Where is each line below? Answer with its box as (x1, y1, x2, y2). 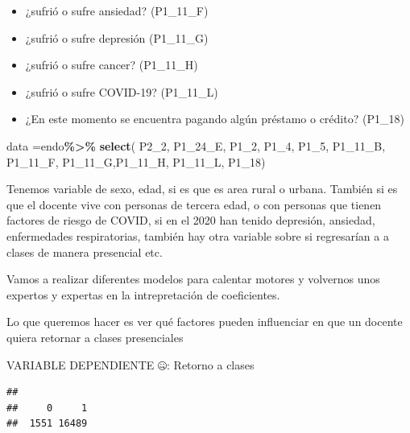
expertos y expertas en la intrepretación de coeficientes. (6, 286, 280, 303)
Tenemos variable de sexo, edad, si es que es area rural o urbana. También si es (6, 180, 398, 197)
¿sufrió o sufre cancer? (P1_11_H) (25, 56, 198, 73)
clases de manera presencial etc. (6, 243, 163, 260)
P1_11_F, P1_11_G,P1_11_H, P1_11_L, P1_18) (6, 153, 266, 170)
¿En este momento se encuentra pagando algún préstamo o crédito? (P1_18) (25, 110, 404, 127)
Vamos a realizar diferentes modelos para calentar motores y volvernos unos (6, 270, 380, 287)
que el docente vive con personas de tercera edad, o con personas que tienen (6, 196, 382, 212)
